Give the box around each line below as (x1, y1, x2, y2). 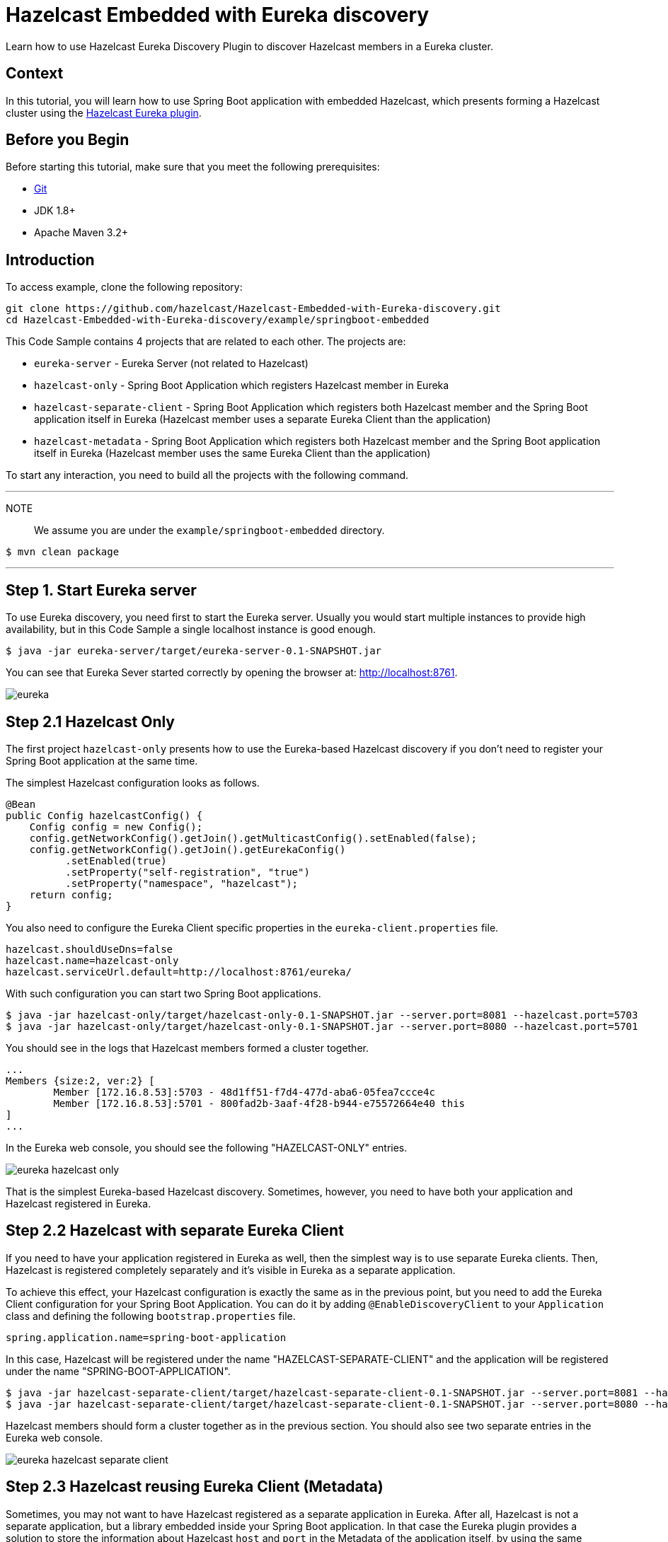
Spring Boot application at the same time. (6, 754, 198, 767)
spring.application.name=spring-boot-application (6, 1331, 287, 1343)
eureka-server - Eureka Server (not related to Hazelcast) (34, 357, 309, 370)
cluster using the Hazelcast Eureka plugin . (6, 106, 202, 119)
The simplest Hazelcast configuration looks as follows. (6, 776, 260, 789)
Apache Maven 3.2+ (34, 226, 129, 239)
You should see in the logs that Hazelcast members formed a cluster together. (6, 1041, 369, 1054)
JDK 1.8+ (34, 204, 76, 217)
